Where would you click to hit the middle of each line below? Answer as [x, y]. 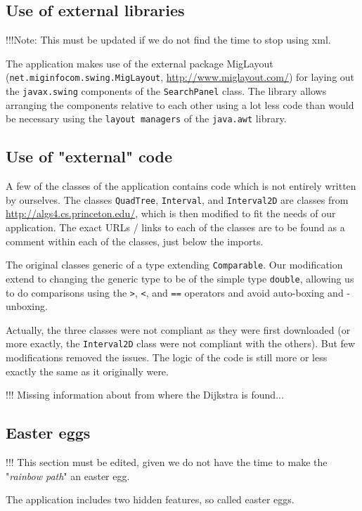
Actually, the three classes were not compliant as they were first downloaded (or [178, 329]
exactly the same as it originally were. [87, 371]
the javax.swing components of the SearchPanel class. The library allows [166, 91]
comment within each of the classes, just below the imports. [135, 241]
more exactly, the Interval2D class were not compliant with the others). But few [181, 343]
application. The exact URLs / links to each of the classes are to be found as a [175, 227]
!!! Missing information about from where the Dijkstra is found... [145, 395]
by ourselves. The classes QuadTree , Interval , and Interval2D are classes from [177, 199]
